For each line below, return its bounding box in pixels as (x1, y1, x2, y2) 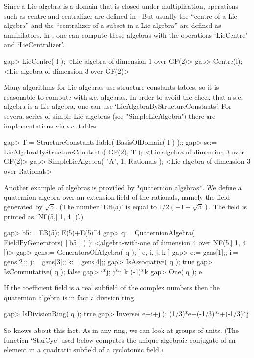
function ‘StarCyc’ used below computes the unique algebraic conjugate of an (4, 334, 236, 345)
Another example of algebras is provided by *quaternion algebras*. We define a (4, 182, 242, 192)
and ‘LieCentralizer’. (4, 39, 65, 50)
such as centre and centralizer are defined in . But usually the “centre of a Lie (4, 10, 237, 21)
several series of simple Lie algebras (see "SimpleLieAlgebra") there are (4, 110, 216, 121)
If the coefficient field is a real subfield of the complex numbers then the (4, 282, 220, 293)
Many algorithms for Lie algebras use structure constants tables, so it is (4, 82, 219, 92)
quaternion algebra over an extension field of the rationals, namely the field (4, 192, 230, 202)
